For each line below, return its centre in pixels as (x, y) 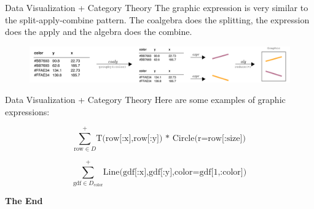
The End (24, 201)
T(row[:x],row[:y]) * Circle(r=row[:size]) (171, 139)
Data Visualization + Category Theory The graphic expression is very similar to (157, 7)
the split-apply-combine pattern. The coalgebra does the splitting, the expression (157, 19)
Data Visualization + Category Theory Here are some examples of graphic (145, 100)
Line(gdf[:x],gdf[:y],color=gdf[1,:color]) (175, 173)
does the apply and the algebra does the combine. (99, 32)
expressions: (27, 111)
